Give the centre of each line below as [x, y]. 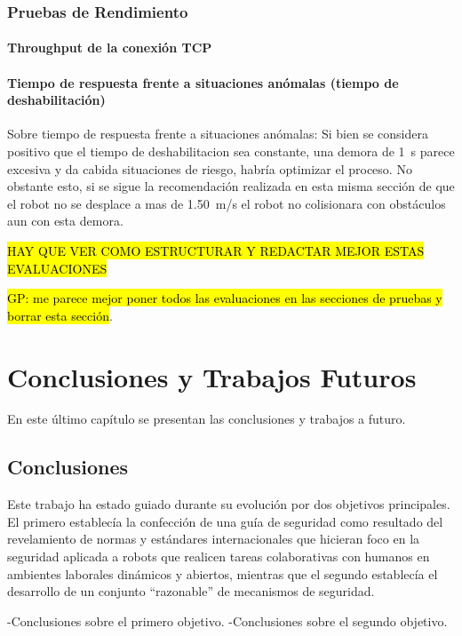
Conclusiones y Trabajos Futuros [212, 376]
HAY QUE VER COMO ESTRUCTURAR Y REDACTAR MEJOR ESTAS [216, 250]
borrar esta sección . [60, 315]
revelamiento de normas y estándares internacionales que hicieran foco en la [214, 539]
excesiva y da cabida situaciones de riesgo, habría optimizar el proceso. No [210, 168]
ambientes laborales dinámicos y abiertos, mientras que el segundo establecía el [223, 573]
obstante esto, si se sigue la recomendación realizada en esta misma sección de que [231, 186]
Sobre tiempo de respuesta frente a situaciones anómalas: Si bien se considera [218, 134]
